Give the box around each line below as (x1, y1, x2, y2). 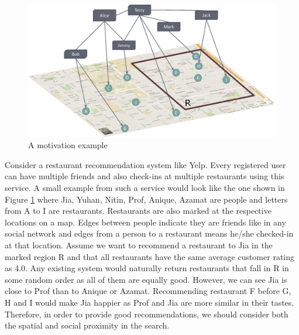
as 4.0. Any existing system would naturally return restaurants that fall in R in (5, 262, 289, 274)
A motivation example (28, 139, 108, 151)
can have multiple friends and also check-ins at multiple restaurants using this (5, 170, 284, 182)
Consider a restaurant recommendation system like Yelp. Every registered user (5, 158, 286, 170)
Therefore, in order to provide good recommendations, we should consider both (5, 307, 288, 320)
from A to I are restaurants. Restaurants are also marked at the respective (5, 204, 271, 217)
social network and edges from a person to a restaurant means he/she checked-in (5, 227, 294, 240)
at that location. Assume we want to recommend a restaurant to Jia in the (5, 239, 273, 251)
